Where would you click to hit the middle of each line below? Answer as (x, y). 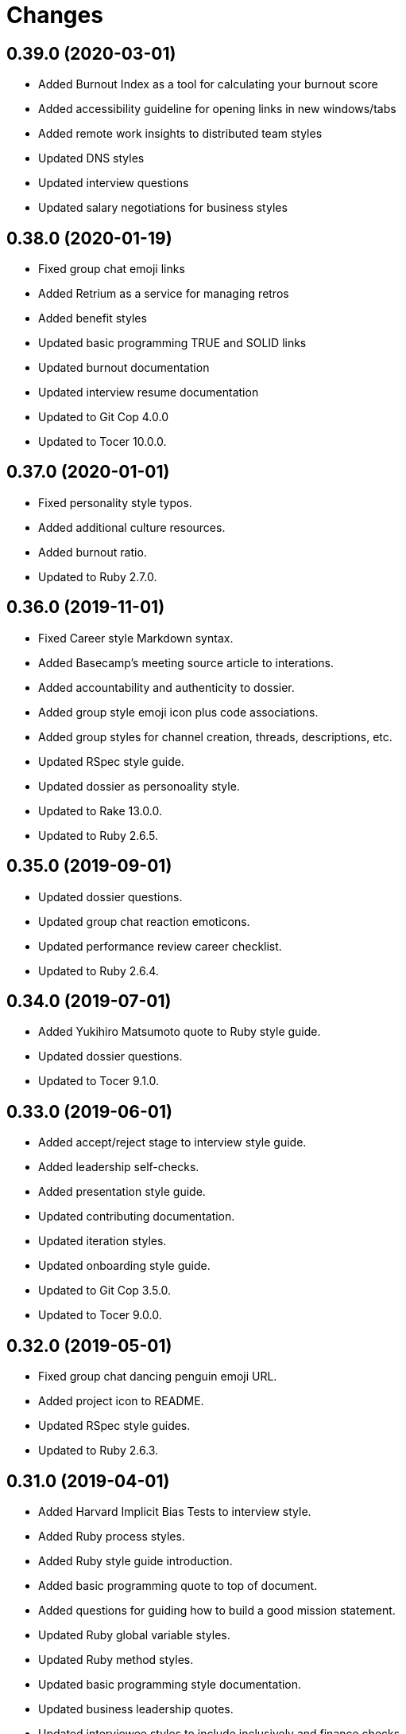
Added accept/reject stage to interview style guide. (172, 1142)
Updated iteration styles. (102, 1241)
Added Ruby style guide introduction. (135, 1560)
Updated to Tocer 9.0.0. (100, 1315)
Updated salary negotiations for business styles (163, 208)
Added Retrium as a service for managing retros (164, 294)
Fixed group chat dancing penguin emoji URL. (158, 1377)
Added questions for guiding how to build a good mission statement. (217, 1610)
